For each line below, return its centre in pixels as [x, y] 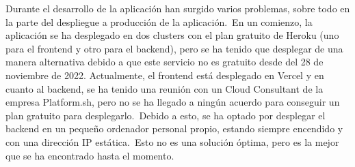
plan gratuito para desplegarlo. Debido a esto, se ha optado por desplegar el [166, 115]
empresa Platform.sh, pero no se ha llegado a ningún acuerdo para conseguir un [173, 102]
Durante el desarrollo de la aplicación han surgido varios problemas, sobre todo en [178, 8]
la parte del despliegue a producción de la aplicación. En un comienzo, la [159, 21]
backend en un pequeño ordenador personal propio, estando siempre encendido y [174, 128]
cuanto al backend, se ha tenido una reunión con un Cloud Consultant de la [165, 88]
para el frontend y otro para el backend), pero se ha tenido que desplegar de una [174, 48]
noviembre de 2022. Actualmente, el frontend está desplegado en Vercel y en [165, 75]
